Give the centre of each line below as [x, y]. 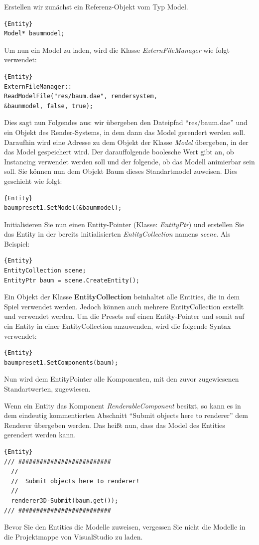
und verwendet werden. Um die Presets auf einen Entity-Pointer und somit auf [124, 316]
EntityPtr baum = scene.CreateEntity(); [72, 280]
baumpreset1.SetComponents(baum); [61, 362]
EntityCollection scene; [45, 271]
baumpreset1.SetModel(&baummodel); [63, 208]
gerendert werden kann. [40, 435]
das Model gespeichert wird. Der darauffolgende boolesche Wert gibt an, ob [119, 152]
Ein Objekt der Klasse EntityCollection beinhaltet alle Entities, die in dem [122, 297]
